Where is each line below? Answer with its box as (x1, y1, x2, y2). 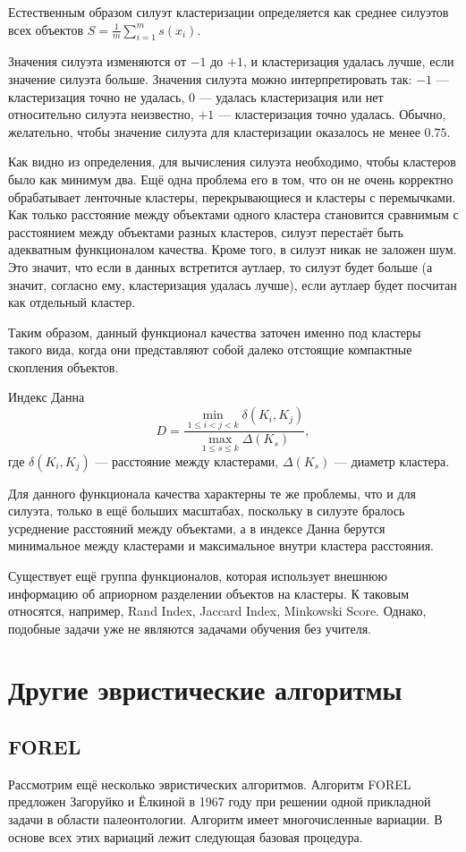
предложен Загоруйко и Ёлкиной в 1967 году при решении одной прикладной (8, 792, 431, 811)
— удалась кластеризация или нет (199, 87, 384, 106)
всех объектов (8, 20, 83, 38)
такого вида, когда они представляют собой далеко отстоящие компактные (8, 340, 412, 359)
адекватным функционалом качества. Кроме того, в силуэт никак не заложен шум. (8, 240, 457, 259)
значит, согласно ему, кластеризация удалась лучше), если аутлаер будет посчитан (8, 275, 457, 294)
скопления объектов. (8, 357, 119, 376)
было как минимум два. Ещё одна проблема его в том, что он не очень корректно (8, 169, 453, 188)
